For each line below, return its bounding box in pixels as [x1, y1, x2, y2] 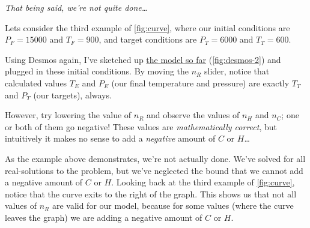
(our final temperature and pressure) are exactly [111, 76, 290, 89]
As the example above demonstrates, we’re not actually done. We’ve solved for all [5, 152, 306, 164]
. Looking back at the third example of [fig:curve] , [111, 176, 295, 188]
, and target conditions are [99, 33, 197, 46]
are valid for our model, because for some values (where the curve [52, 199, 294, 212]
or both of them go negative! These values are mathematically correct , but [5, 120, 277, 133]
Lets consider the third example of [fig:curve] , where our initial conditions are [5, 21, 290, 34]
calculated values [5, 76, 67, 89]
